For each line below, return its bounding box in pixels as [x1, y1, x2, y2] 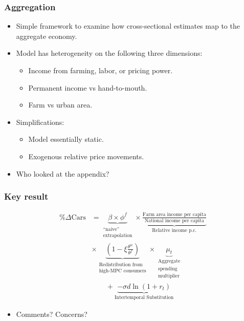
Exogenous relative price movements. [28, 151, 144, 161]
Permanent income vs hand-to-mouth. [28, 82, 147, 93]
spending [158, 266, 178, 271]
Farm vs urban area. [28, 99, 93, 110]
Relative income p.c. [152, 227, 197, 233]
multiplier [158, 273, 180, 279]
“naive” [103, 226, 120, 232]
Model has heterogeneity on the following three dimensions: [16, 48, 203, 58]
